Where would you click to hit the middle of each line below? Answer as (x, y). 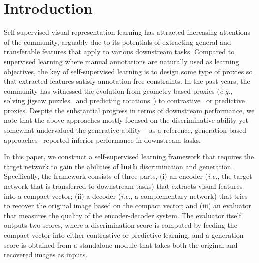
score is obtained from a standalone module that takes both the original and (121, 245)
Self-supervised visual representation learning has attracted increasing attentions (127, 32)
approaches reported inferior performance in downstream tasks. (102, 140)
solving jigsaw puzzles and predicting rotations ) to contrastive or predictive (125, 101)
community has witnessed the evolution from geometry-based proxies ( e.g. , (118, 91)
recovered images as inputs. (46, 255)
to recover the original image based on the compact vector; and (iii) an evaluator (128, 206)
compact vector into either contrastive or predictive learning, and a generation (124, 235)
